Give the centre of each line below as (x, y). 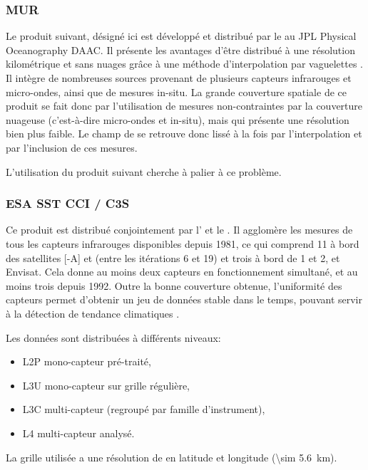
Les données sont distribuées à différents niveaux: (113, 337)
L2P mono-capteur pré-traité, (87, 361)
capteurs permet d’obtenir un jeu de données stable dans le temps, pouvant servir (184, 299)
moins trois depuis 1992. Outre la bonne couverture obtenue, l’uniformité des (174, 285)
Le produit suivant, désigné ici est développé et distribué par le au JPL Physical (181, 36)
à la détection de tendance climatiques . (93, 313)
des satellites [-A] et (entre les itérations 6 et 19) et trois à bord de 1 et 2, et (173, 257)
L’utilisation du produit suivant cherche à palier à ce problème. (144, 171)
